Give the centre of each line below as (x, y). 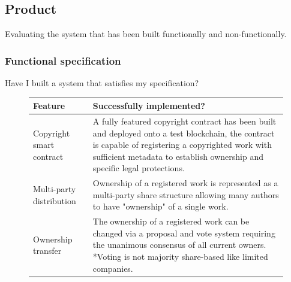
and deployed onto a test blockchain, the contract (184, 133)
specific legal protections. (139, 168)
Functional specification (63, 60)
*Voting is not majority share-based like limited (180, 256)
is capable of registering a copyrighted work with (182, 145)
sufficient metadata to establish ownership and (178, 156)
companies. (113, 268)
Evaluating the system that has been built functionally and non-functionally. (146, 34)
